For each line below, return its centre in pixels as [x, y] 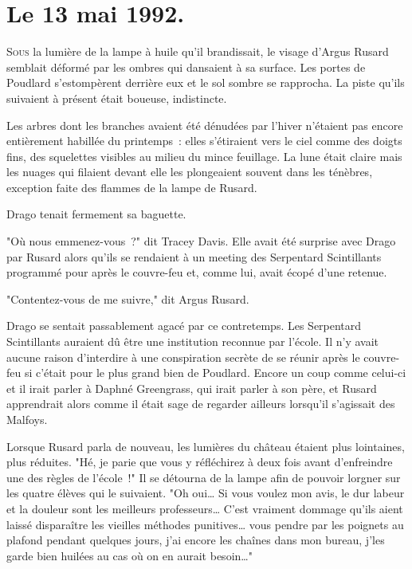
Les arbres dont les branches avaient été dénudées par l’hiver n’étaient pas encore [205, 125]
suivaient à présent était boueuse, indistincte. [117, 98]
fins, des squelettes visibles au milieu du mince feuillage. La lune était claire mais [204, 156]
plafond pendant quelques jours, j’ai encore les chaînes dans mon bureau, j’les [196, 540]
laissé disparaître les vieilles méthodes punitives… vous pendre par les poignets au [205, 524]
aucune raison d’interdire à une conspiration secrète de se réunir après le [183, 357]
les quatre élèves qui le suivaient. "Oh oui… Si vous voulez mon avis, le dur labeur [206, 493]
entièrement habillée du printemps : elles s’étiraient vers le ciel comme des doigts [204, 141]
